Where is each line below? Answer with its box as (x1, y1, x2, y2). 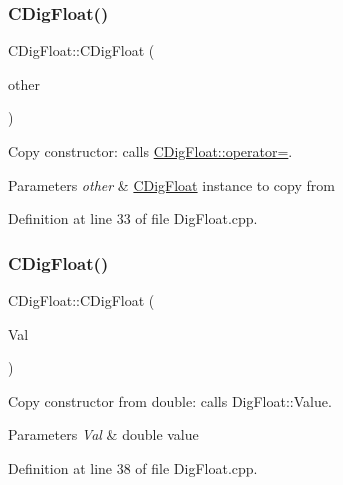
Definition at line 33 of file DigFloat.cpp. (8, 208, 258, 229)
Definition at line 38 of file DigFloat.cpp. (8, 457, 258, 478)
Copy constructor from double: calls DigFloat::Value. (8, 390, 332, 411)
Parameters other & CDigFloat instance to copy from (8, 174, 335, 195)
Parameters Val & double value (8, 424, 199, 445)
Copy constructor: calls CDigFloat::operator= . (8, 141, 293, 161)
